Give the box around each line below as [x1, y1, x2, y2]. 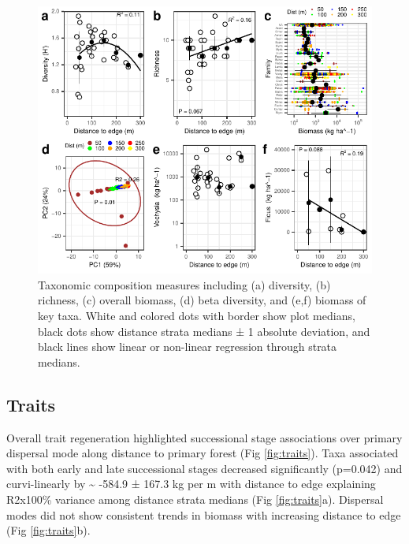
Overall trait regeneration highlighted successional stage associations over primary [6, 429, 403, 445]
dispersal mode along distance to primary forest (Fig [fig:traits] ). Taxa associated [6, 445, 399, 461]
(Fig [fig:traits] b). [6, 522, 91, 538]
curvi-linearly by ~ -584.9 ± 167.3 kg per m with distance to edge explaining [6, 475, 376, 492]
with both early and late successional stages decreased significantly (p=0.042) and [6, 460, 403, 476]
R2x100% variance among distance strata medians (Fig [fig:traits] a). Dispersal [6, 490, 384, 507]
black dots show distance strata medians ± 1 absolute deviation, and [38, 322, 370, 339]
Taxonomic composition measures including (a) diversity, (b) [38, 276, 331, 292]
